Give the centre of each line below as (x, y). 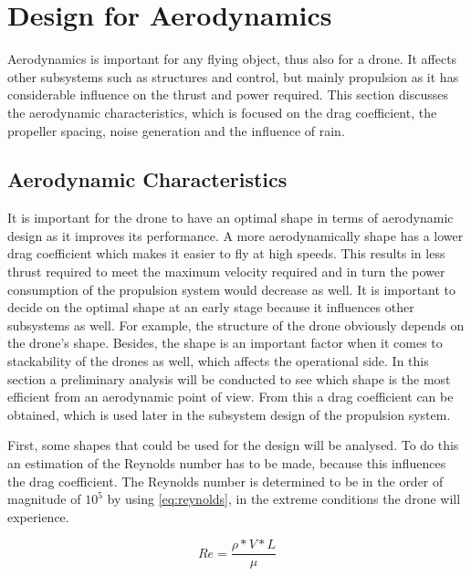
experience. (38, 516)
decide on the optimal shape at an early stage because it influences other (211, 307)
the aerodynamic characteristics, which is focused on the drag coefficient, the (222, 112)
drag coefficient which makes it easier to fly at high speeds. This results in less (226, 253)
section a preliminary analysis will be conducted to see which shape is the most (229, 378)
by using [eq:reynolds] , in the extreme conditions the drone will (284, 499)
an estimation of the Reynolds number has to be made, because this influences (227, 463)
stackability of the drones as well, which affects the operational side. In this (218, 361)
